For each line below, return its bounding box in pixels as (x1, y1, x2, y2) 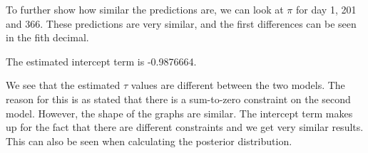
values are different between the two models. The (131, 78, 345, 93)
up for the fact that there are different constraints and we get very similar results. (6, 120, 364, 134)
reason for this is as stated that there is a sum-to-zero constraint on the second (6, 91, 351, 106)
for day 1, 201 (296, 2, 357, 16)
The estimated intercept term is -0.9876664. (6, 53, 197, 68)
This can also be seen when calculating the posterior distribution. (6, 133, 292, 148)
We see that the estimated (6, 78, 121, 93)
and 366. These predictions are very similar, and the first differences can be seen (6, 16, 357, 31)
